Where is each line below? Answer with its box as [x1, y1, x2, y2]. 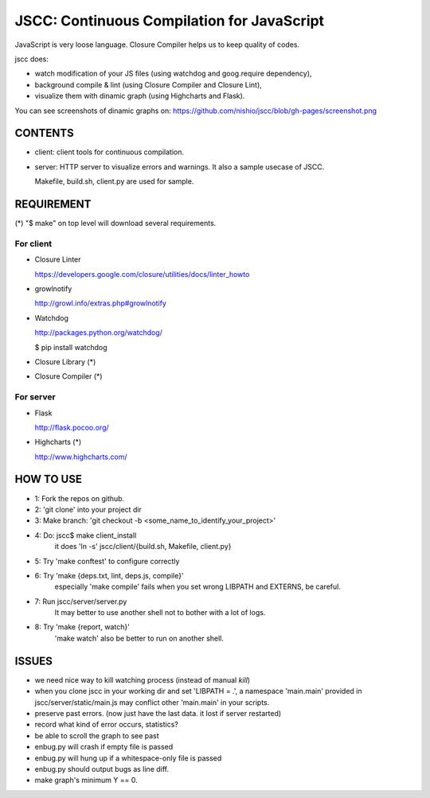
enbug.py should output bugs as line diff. [34, 764, 169, 773]
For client [14, 238, 53, 249]
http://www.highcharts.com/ [34, 452, 127, 461]
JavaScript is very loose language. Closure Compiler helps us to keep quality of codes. [14, 40, 300, 49]
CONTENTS [14, 127, 75, 140]
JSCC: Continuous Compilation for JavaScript [14, 12, 325, 29]
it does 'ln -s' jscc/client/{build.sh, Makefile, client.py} [54, 542, 232, 551]
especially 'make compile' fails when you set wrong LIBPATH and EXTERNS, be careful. [54, 582, 342, 592]
